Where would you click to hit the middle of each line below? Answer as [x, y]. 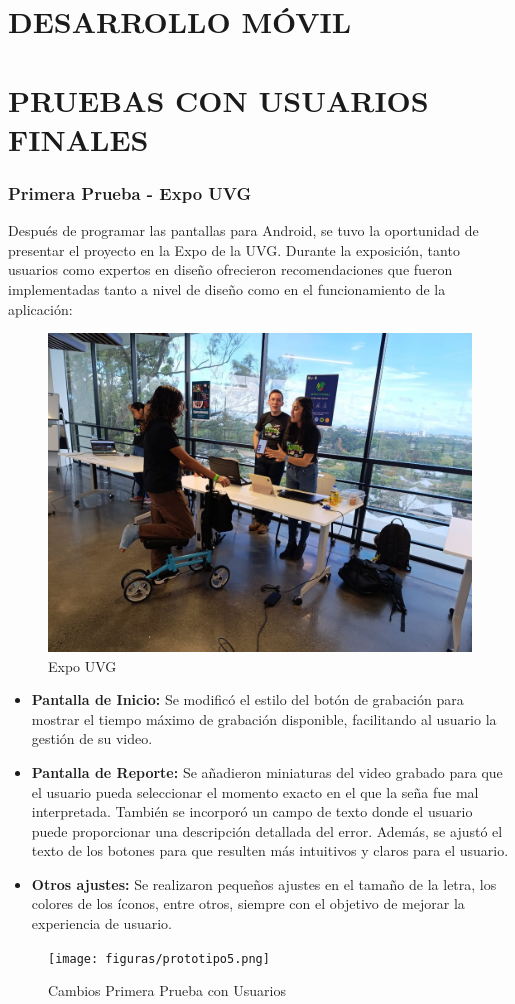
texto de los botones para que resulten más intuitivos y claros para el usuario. [270, 850]
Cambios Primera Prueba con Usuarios [167, 990]
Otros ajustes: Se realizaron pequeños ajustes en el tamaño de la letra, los [264, 883]
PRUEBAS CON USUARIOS [218, 99]
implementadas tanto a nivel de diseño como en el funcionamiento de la [227, 288]
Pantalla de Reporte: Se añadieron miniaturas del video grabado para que [267, 771]
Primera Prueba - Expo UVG [130, 192]
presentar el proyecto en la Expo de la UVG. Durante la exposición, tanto [234, 249]
